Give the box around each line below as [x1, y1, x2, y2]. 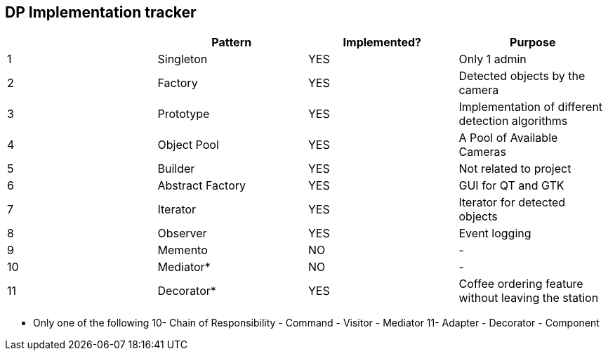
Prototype [157, 107, 210, 121]
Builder [157, 161, 195, 176]
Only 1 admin [458, 52, 527, 67]
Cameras [458, 145, 506, 159]
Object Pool [157, 138, 219, 152]
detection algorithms [458, 114, 568, 128]
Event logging [458, 226, 531, 241]
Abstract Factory [157, 178, 246, 193]
